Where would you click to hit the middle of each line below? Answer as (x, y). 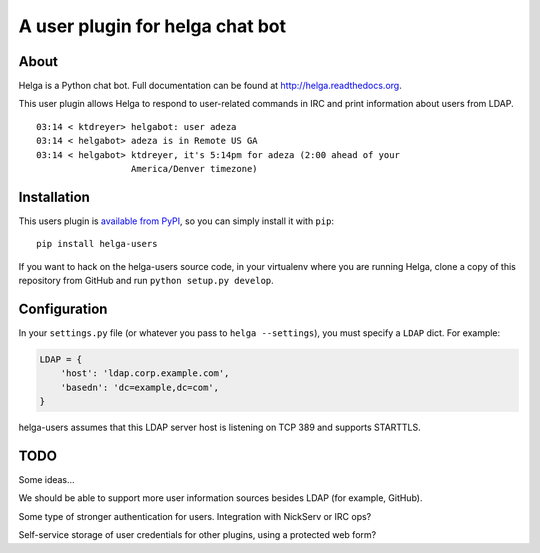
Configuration (63, 308)
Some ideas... (46, 480)
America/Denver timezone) (194, 169)
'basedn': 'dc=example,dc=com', (140, 387)
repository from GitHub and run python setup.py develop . (146, 281)
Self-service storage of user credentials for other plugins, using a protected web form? (197, 535)
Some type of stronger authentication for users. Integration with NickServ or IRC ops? (195, 516)
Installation (54, 196)
